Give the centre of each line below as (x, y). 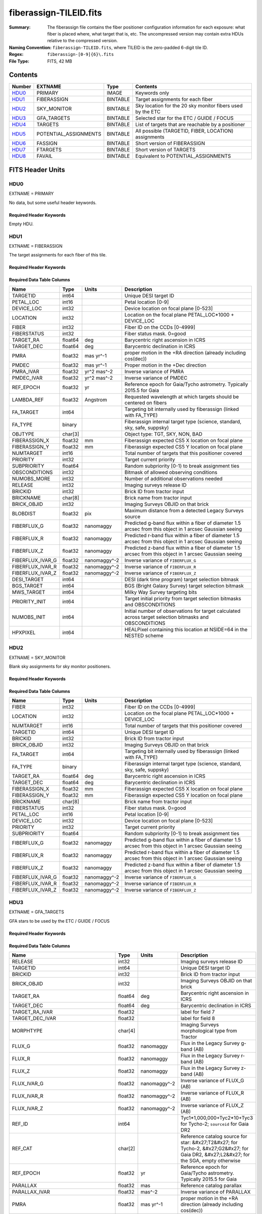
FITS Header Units (37, 170)
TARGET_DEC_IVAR (34, 1018)
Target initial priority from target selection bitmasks (183, 598)
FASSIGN (47, 143)
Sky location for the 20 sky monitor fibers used (189, 106)
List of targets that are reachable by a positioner (190, 125)
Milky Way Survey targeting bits (161, 592)
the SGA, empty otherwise (210, 1161)
